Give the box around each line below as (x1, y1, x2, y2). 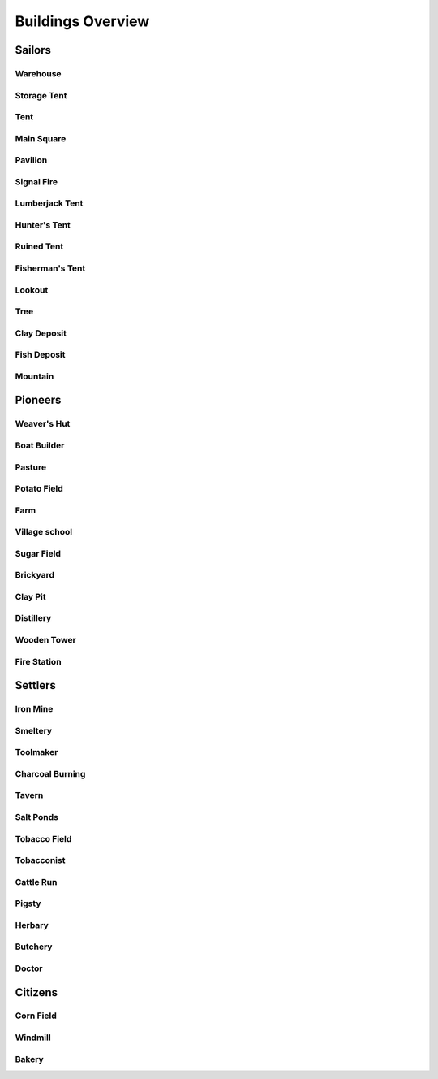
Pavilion (15, 154, 48, 166)
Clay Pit (15, 591, 46, 602)
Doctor (15, 963, 43, 974)
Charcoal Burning (15, 768, 86, 779)
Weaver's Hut (15, 418, 71, 430)
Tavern (15, 790, 44, 801)
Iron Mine (15, 704, 54, 715)
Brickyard (15, 570, 54, 581)
